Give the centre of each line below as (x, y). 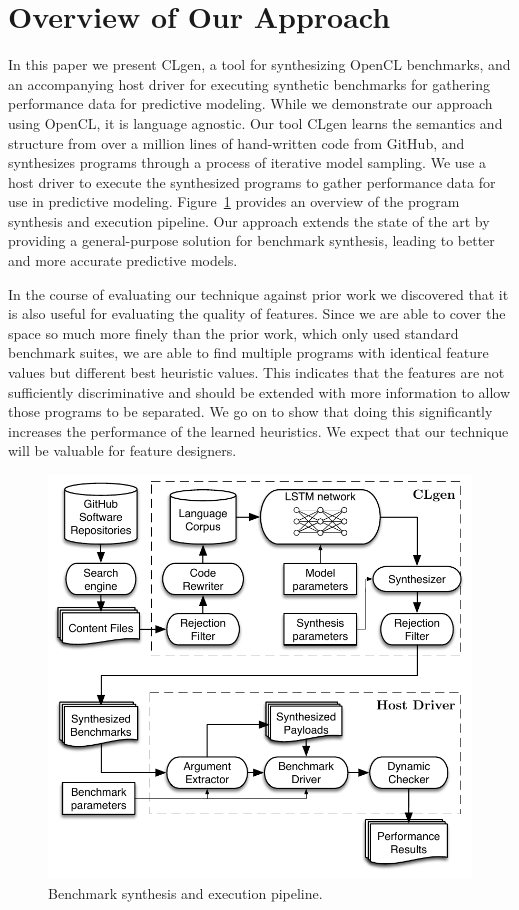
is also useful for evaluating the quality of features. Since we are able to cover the (257, 313)
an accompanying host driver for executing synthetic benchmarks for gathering (249, 83)
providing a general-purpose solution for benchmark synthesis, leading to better (251, 240)
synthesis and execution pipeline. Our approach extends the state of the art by (249, 220)
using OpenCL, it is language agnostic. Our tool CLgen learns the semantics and (255, 122)
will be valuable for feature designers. (122, 450)
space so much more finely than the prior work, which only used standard (233, 332)
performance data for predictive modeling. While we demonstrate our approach (250, 103)
